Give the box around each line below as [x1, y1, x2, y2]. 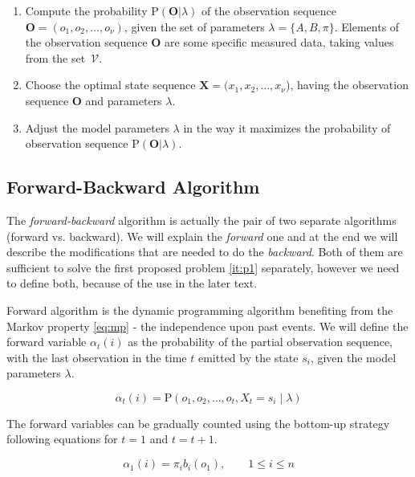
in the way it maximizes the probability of [183, 119, 391, 136]
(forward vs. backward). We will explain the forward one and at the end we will [6, 227, 398, 244]
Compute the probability [25, 2, 148, 18]
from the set [25, 49, 86, 66]
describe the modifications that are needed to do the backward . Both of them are [6, 243, 403, 260]
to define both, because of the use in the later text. [6, 275, 258, 291]
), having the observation [285, 76, 409, 93]
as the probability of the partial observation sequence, [128, 333, 393, 350]
